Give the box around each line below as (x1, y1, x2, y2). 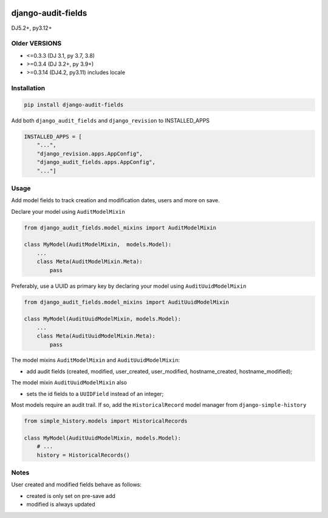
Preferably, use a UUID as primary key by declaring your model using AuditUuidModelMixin (11, 282, 247, 290)
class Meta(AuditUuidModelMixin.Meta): (36, 333, 156, 339)
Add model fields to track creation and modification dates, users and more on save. (11, 197, 220, 204)
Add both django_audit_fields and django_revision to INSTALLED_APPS (11, 117, 210, 124)
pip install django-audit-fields (24, 101, 124, 108)
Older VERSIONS (11, 39, 62, 48)
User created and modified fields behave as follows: (11, 481, 142, 488)
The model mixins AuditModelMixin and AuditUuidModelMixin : (11, 356, 180, 364)
